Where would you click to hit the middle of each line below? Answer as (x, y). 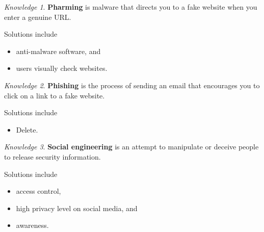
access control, (38, 191)
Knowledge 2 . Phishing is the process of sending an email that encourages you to (132, 85)
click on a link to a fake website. (55, 95)
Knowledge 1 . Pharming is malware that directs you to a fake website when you (131, 7)
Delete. (27, 129)
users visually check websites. (62, 68)
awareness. (32, 225)
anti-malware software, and (58, 51)
